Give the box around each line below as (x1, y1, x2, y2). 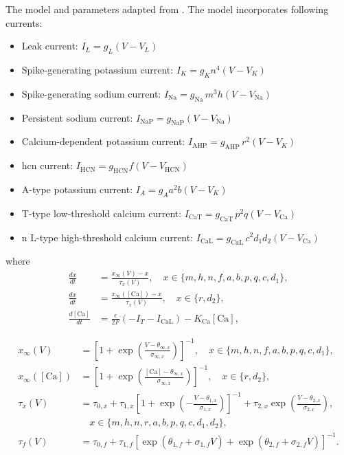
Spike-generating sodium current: (21, 86, 161, 100)
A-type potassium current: (21, 181, 133, 196)
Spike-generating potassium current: (21, 62, 174, 76)
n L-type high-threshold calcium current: (21, 230, 194, 244)
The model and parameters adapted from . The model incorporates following (5, 2, 329, 16)
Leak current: (21, 38, 78, 53)
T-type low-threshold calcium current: (21, 206, 182, 220)
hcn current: (21, 158, 73, 173)
